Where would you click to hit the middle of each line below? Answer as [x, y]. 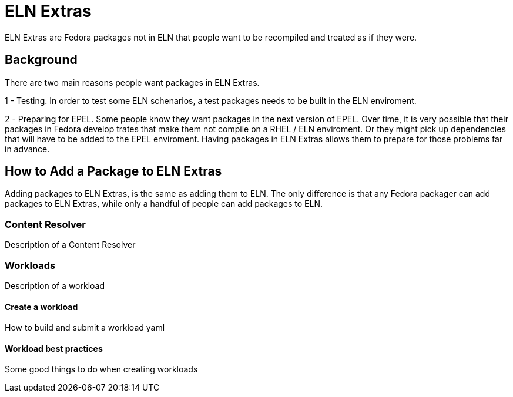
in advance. [27, 149]
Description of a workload [55, 285]
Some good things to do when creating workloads [101, 369]
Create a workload [41, 307]
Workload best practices [54, 348]
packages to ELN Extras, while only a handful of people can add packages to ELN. [164, 204]
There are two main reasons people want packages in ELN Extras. [132, 82]
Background [41, 60]
